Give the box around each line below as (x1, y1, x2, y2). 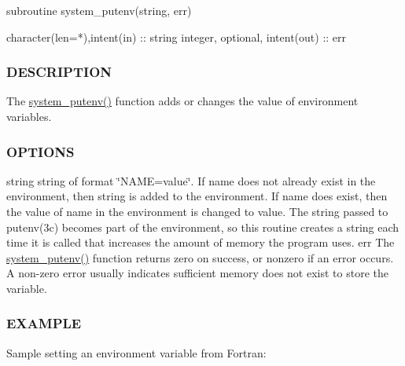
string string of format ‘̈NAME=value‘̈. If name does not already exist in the (6, 172, 376, 188)
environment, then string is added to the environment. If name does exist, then (6, 188, 388, 204)
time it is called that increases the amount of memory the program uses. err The (6, 234, 395, 251)
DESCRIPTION (6, 62, 112, 82)
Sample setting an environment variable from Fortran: (6, 344, 267, 361)
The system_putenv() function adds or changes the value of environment (6, 93, 359, 109)
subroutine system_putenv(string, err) (6, 2, 192, 18)
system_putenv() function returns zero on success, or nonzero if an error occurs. (6, 249, 394, 265)
